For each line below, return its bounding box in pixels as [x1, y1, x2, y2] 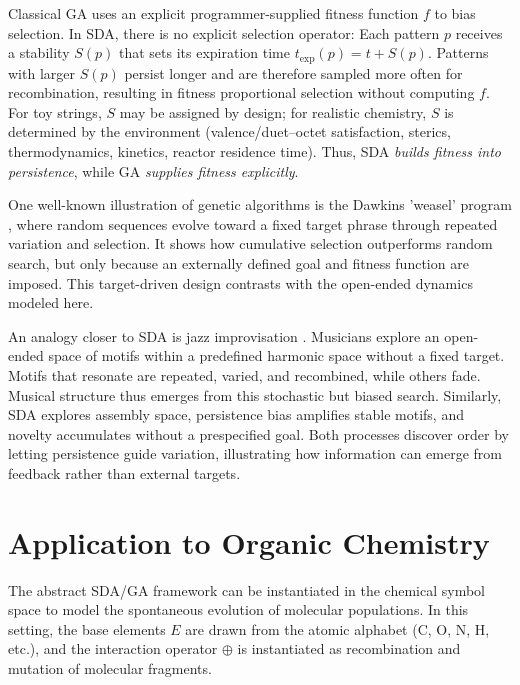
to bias [434, 3, 476, 23]
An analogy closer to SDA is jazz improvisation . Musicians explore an [8, 325, 440, 346]
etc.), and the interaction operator [8, 638, 218, 659]
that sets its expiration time [118, 42, 290, 63]
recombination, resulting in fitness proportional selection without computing [8, 82, 475, 103]
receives [455, 22, 503, 43]
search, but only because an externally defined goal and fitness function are [8, 252, 469, 273]
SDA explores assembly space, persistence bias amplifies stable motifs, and [8, 404, 464, 425]
